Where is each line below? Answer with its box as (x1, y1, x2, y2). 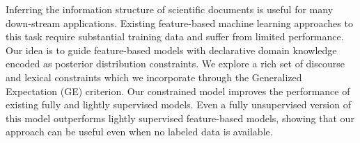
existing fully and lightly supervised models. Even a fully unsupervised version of (6, 97, 351, 112)
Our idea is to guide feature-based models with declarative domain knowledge (6, 42, 337, 57)
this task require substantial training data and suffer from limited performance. (6, 29, 344, 44)
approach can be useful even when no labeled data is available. (6, 124, 273, 139)
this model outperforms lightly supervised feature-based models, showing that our (6, 110, 354, 125)
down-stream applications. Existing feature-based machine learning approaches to (6, 15, 353, 30)
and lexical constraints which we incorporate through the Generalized (6, 69, 302, 84)
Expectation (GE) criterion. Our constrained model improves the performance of (6, 83, 350, 98)
